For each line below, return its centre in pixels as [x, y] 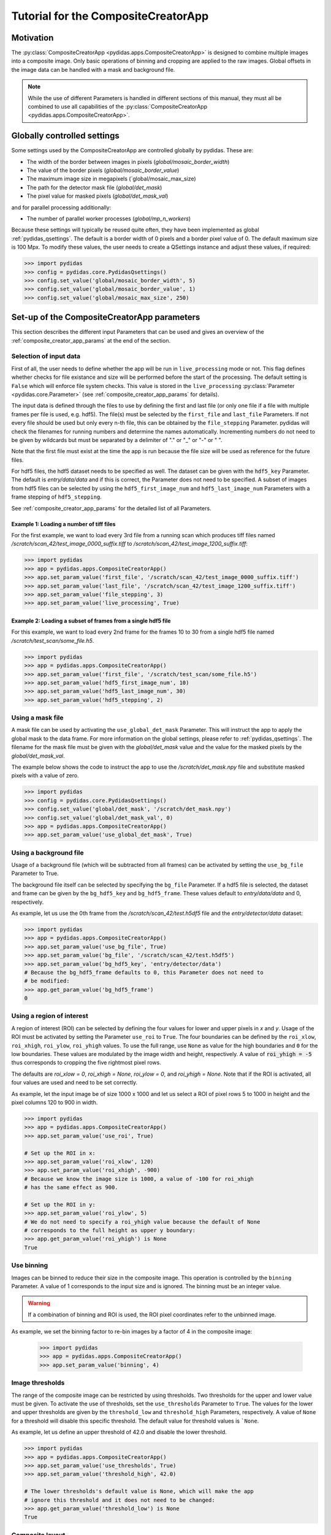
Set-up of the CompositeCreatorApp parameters [106, 317]
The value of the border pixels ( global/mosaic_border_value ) [103, 170]
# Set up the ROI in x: [60, 1153]
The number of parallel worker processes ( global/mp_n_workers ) [109, 219]
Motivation [32, 38]
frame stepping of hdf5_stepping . [57, 497]
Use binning [30, 1265]
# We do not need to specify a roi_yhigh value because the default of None [142, 1222]
